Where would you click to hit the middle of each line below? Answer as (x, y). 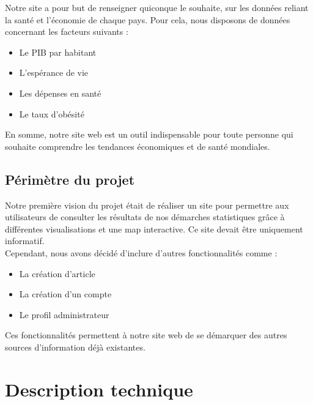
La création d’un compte (65, 294)
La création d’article (57, 273)
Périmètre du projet (70, 179)
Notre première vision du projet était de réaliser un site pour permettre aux (147, 205)
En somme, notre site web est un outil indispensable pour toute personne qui (149, 134)
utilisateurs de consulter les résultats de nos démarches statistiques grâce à (145, 217)
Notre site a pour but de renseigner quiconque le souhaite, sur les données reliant (157, 7)
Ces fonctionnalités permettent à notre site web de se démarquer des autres (146, 335)
